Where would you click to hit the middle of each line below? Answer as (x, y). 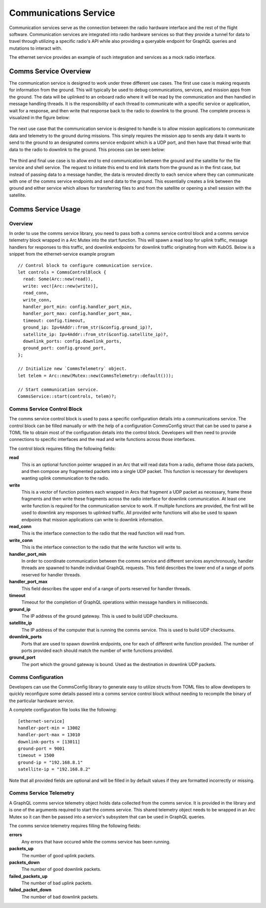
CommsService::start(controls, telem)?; (67, 396)
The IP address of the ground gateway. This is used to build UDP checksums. (100, 616)
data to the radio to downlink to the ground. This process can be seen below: (87, 149)
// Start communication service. (58, 389)
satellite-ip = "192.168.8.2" (54, 769)
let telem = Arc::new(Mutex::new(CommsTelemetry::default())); (96, 375)
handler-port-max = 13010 (49, 735)
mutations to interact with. (36, 48)
